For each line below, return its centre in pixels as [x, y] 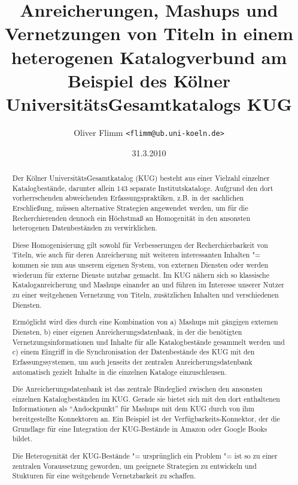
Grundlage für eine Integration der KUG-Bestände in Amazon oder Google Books [140, 428]
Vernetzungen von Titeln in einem [149, 33]
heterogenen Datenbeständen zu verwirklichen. [85, 228]
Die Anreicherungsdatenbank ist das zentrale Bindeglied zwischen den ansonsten [137, 389]
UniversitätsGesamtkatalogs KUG [149, 103]
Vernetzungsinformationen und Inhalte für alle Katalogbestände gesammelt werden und [148, 342]
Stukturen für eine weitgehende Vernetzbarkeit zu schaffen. [104, 476]
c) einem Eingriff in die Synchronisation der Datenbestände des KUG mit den [133, 352]
